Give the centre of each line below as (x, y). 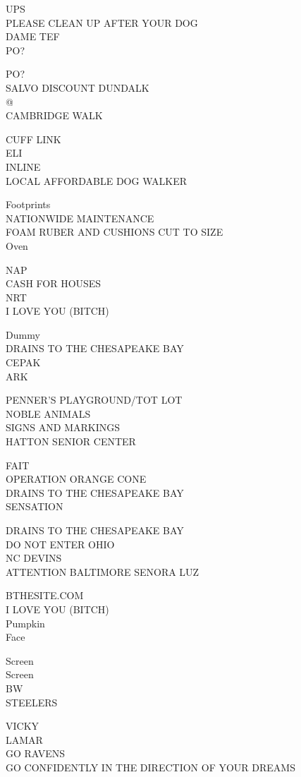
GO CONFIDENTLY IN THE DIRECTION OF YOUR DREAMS (150, 767)
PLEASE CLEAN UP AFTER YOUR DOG (102, 22)
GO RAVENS (36, 753)
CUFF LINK (33, 139)
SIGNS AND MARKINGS (63, 427)
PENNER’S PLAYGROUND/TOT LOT (94, 400)
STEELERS (32, 702)
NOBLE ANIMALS (48, 413)
